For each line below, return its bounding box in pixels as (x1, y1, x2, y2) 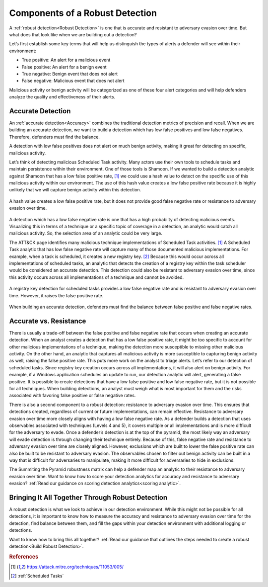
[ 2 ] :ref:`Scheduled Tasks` (10, 573, 64, 579)
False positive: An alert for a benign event (21, 64, 107, 70)
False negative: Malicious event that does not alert (21, 78, 125, 84)
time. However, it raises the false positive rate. (9, 292, 104, 298)
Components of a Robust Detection (9, 7, 157, 18)
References (9, 553, 39, 560)
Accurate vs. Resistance (9, 317, 86, 325)
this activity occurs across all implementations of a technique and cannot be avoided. (9, 274, 184, 280)
